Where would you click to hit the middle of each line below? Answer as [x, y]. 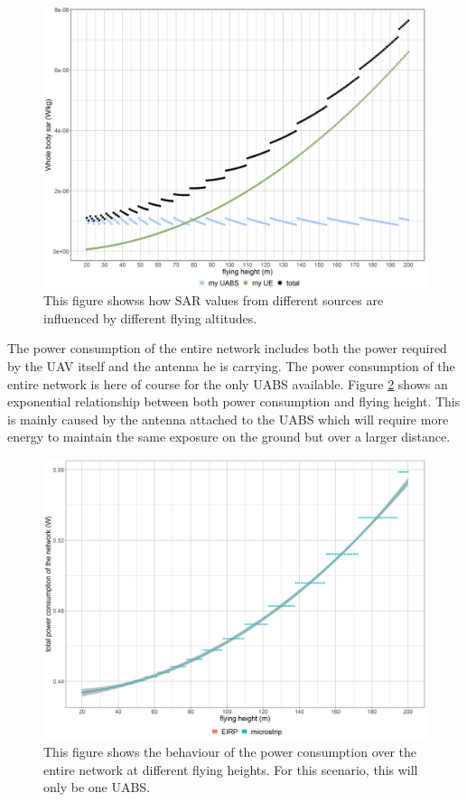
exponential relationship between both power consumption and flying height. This [234, 401]
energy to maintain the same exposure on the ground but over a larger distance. [229, 437]
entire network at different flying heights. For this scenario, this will [231, 769]
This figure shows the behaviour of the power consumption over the [230, 752]
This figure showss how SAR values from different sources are [214, 300]
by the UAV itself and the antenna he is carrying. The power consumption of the [231, 365]
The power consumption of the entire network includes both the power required [227, 348]
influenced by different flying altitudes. [150, 317]
